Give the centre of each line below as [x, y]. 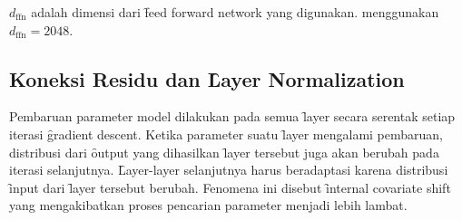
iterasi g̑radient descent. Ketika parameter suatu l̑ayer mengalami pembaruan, [226, 134]
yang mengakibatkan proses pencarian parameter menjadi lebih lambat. [208, 205]
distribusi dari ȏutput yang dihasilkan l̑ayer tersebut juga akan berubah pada [224, 152]
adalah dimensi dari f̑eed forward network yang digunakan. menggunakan [235, 12]
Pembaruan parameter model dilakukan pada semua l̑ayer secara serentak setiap [232, 116]
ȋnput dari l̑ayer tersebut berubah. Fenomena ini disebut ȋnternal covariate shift [230, 187]
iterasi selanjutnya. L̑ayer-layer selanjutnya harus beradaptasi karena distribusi [229, 170]
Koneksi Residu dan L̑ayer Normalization [207, 78]
